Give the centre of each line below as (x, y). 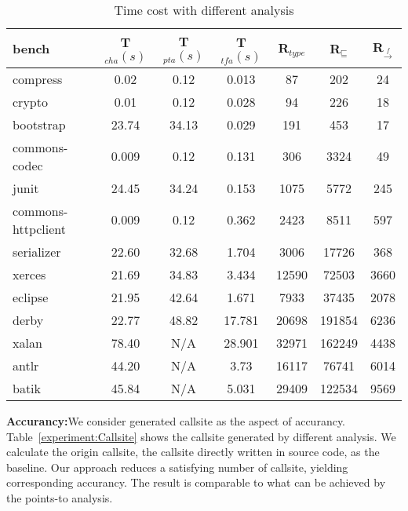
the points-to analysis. (60, 497)
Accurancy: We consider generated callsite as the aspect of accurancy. (176, 420)
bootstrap (39, 124)
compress (38, 78)
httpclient (40, 228)
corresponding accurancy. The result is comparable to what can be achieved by (196, 482)
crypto (30, 101)
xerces (29, 274)
